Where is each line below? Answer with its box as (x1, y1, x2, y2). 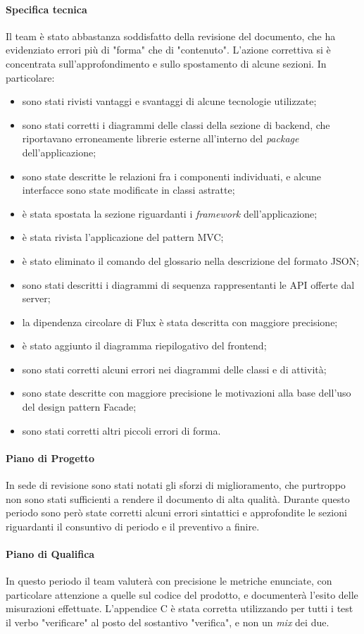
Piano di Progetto (6, 450, 95, 465)
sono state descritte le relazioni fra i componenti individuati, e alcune (22, 168, 322, 183)
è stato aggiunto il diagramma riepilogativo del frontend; (22, 338, 267, 353)
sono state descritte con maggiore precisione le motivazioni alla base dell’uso (22, 385, 351, 400)
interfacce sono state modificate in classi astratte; (22, 182, 235, 197)
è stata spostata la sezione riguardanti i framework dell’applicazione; (22, 206, 318, 220)
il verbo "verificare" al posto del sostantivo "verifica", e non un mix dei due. (6, 615, 330, 630)
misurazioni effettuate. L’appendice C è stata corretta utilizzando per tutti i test (6, 601, 353, 616)
